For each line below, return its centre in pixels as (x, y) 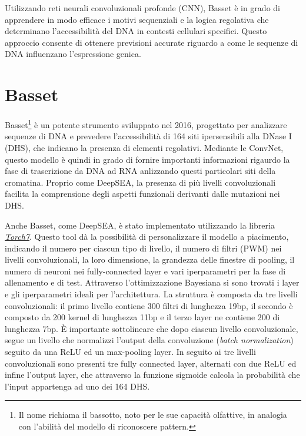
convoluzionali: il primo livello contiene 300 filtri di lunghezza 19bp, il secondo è (149, 305)
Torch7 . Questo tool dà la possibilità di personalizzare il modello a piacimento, (147, 237)
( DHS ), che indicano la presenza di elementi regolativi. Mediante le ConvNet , (144, 147)
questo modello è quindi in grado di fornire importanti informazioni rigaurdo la (147, 159)
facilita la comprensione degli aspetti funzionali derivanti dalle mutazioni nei (142, 194)
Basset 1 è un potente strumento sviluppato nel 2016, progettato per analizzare (146, 124)
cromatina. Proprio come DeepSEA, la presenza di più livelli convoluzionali (140, 182)
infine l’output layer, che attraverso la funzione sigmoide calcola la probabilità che (152, 375)
